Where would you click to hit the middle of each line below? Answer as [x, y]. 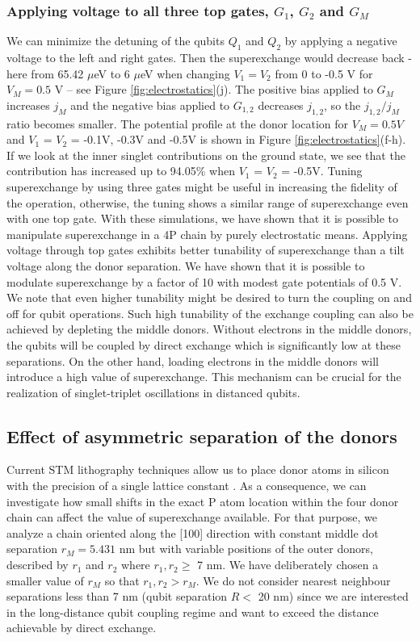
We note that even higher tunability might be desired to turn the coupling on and [209, 297]
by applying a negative [341, 41]
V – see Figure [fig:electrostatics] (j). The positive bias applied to [214, 89]
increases [28, 105]
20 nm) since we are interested [333, 596]
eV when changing [185, 73]
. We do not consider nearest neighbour [293, 580]
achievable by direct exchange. [82, 628]
